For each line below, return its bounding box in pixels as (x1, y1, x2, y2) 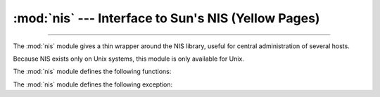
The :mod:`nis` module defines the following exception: (13, 80, 173, 89)
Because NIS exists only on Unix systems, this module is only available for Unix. (13, 54, 244, 63)
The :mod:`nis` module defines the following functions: (13, 67, 172, 76)
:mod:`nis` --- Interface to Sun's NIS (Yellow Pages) (13, 10, 320, 26)
